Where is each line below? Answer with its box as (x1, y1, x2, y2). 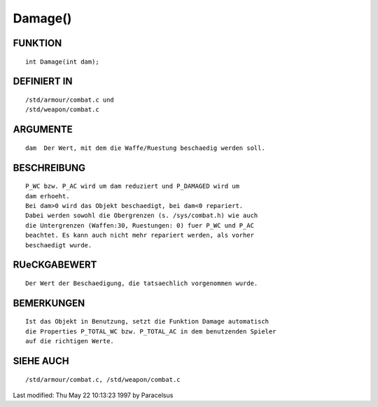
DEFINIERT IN (13, 76, 73, 88)
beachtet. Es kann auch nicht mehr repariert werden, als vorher (25, 231, 255, 240)
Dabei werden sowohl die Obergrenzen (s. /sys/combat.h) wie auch (25, 212, 258, 220)
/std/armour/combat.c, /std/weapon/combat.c (25, 375, 181, 383)
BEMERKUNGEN (13, 297, 85, 309)
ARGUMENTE (13, 123, 73, 136)
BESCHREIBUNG (13, 162, 86, 174)
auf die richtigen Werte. (25, 337, 115, 345)
